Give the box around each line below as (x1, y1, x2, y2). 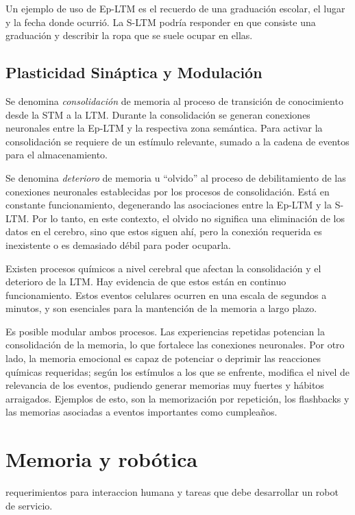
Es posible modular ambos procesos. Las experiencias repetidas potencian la (5, 324, 325, 338)
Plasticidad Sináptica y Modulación (5, 62, 262, 83)
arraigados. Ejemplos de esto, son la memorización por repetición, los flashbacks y (5, 391, 350, 405)
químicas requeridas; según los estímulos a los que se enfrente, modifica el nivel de (5, 364, 350, 379)
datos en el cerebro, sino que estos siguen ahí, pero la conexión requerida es (5, 224, 322, 239)
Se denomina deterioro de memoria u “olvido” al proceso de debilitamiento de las (5, 170, 346, 184)
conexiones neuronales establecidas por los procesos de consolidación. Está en (5, 184, 330, 198)
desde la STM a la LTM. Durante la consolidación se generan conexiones (5, 107, 310, 121)
